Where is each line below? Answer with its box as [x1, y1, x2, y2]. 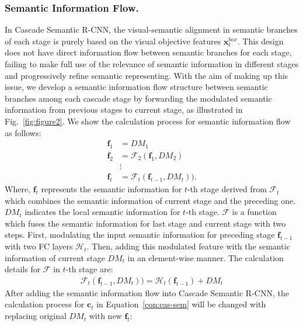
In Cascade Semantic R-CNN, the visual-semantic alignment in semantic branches [5, 23, 298, 36]
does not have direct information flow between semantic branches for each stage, [5, 46, 292, 58]
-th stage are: [65, 263, 113, 275]
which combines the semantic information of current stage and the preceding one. [5, 194, 296, 206]
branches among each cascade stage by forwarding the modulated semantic [5, 92, 272, 104]
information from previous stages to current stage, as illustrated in [5, 103, 243, 116]
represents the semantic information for [41, 183, 182, 195]
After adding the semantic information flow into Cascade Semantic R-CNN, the [5, 286, 289, 299]
